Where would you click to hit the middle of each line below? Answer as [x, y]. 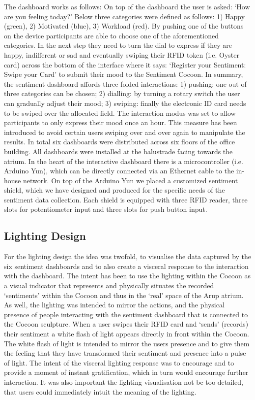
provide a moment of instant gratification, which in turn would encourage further [126, 372]
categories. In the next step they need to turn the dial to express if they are [118, 45]
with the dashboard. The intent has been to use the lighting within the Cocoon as [127, 276]
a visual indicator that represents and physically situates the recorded [109, 285]
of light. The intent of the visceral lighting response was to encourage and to [119, 362]
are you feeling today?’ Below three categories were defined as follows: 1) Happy [125, 16]
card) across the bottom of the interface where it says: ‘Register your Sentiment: [125, 64]
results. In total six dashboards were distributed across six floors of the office [119, 142]
